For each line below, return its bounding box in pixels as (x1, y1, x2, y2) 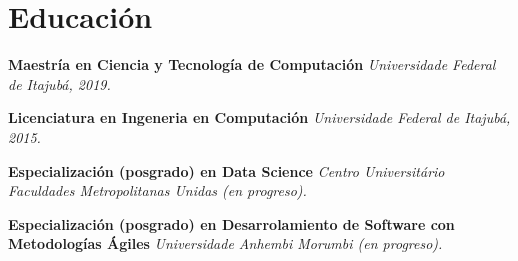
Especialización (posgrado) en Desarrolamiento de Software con (8, 213, 455, 234)
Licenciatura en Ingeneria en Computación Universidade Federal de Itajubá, (8, 107, 511, 128)
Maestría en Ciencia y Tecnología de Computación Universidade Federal (8, 54, 496, 75)
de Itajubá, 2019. (8, 73, 111, 94)
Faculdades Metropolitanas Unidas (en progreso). (8, 180, 307, 201)
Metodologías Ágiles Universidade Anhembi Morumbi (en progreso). (8, 233, 443, 254)
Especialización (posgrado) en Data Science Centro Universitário (8, 160, 445, 181)
